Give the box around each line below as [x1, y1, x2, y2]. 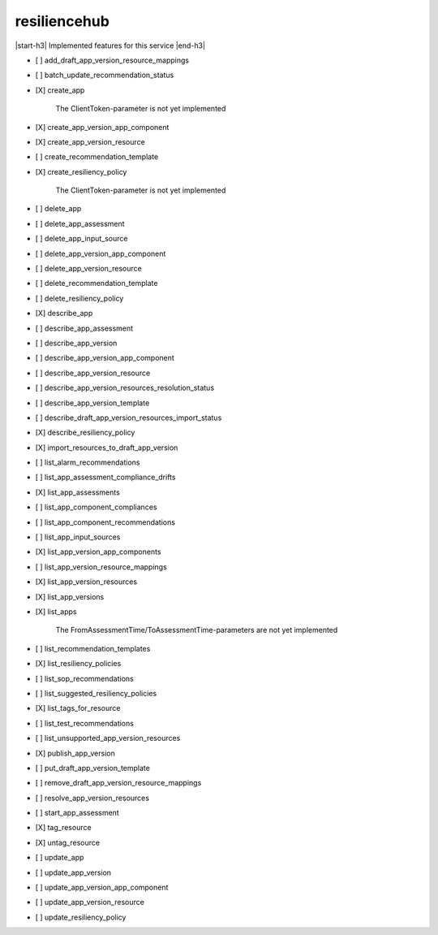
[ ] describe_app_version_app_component [35, 353, 174, 363]
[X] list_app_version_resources [35, 577, 138, 587]
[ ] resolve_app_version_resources [35, 793, 150, 803]
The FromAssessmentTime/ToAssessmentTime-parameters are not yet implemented [55, 625, 338, 635]
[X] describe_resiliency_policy [35, 427, 135, 438]
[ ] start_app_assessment [35, 808, 119, 818]
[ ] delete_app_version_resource [35, 264, 142, 274]
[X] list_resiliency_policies [35, 659, 122, 669]
